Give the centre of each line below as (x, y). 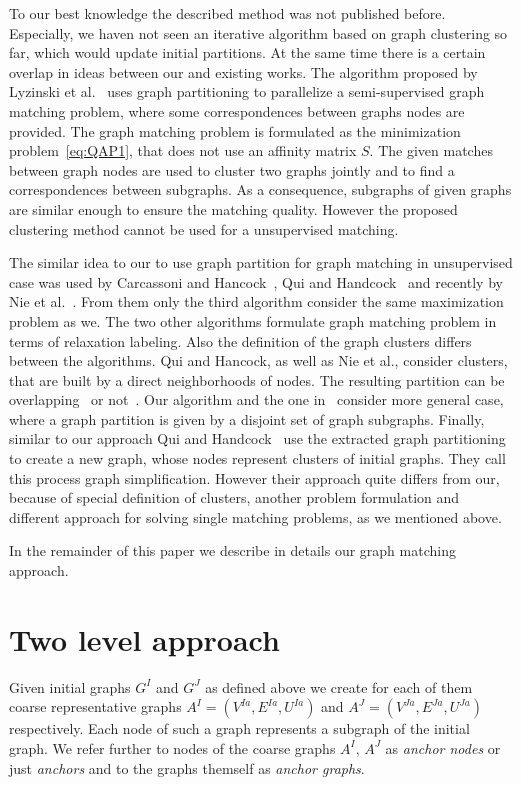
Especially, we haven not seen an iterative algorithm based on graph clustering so (258, 32)
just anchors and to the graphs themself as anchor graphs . (187, 767)
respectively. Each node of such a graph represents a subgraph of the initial (239, 728)
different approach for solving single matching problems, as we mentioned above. (255, 516)
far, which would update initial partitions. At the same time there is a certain (247, 52)
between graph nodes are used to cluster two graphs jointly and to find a (232, 169)
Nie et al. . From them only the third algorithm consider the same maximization (256, 301)
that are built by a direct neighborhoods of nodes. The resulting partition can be (257, 379)
